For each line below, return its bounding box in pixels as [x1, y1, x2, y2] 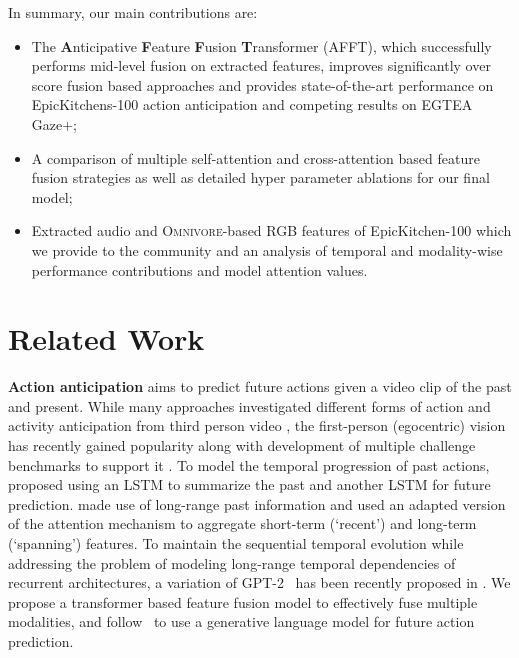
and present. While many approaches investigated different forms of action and [8, 395, 491, 416]
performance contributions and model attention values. [31, 259, 368, 280]
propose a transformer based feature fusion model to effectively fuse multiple [8, 591, 478, 612]
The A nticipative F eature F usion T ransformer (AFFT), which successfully [31, 35, 492, 56]
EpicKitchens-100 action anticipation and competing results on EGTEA [31, 94, 473, 115]
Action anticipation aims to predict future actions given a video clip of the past [8, 376, 512, 397]
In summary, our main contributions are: [8, 2, 258, 22]
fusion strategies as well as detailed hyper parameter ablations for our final [31, 167, 490, 188]
